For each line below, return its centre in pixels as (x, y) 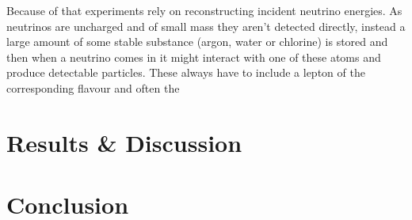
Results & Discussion (124, 142)
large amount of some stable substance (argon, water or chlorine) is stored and (197, 42)
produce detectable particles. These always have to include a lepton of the (186, 72)
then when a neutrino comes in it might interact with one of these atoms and (194, 57)
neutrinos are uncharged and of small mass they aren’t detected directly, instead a (206, 26)
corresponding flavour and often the (93, 87)
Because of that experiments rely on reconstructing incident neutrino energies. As (204, 10)
